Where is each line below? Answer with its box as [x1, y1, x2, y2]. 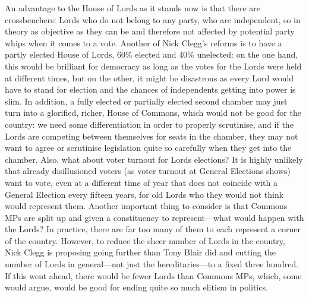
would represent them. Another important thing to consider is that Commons [5, 200, 288, 212]
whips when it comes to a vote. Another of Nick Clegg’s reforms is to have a [5, 36, 282, 49]
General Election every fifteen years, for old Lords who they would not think [5, 188, 284, 200]
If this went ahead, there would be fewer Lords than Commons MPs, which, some [5, 269, 302, 282]
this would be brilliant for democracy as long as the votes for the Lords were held [5, 59, 302, 72]
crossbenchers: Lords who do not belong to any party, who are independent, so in [5, 13, 301, 26]
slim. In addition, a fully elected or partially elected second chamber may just [5, 94, 288, 107]
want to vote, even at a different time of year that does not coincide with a [5, 176, 278, 188]
